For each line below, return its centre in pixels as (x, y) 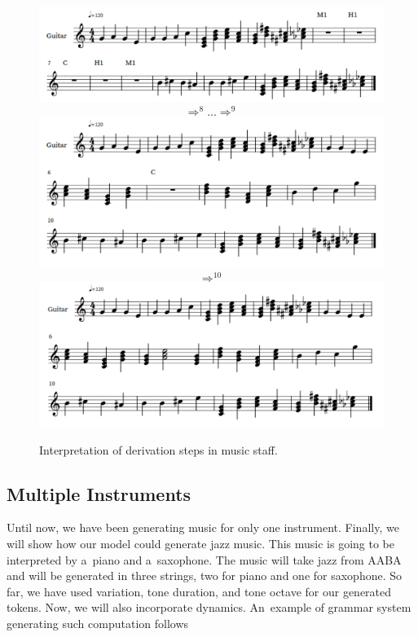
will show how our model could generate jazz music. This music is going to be (201, 543)
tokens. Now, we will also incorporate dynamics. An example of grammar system (209, 607)
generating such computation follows (98, 623)
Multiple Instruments (99, 493)
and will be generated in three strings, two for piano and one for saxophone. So (205, 575)
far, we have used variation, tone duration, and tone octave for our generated (199, 591)
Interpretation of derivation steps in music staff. (158, 449)
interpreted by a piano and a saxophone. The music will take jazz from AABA (204, 559)
